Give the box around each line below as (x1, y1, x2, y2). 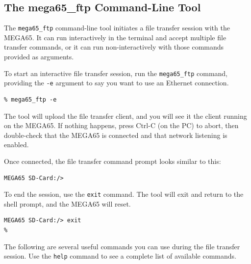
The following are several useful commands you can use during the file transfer (4, 241, 240, 251)
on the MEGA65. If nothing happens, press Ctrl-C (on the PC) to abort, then (4, 120, 239, 131)
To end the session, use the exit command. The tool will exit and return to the (4, 189, 244, 199)
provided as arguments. (4, 52, 74, 62)
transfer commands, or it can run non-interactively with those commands (4, 42, 224, 52)
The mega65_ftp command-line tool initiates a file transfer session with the (4, 23, 230, 33)
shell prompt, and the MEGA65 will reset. (4, 198, 131, 209)
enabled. (4, 139, 29, 150)
